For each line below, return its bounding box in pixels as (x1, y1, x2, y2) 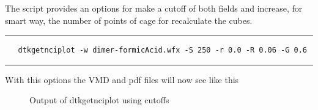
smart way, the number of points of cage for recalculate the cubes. (5, 13, 253, 26)
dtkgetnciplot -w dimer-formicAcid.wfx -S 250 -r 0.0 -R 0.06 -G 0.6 (18, 46, 307, 55)
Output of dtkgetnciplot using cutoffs (29, 94, 169, 106)
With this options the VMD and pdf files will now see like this (5, 73, 239, 86)
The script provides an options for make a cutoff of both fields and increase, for (5, 2, 303, 14)
